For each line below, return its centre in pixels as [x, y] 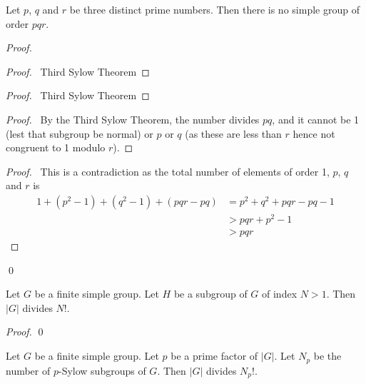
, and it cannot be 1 [316, 119]
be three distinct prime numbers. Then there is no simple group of [214, 9]
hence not [314, 133]
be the [327, 356]
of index [280, 294]
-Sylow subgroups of [102, 370]
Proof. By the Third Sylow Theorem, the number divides [133, 119]
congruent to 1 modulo [56, 147]
